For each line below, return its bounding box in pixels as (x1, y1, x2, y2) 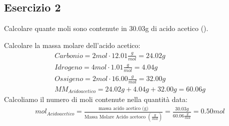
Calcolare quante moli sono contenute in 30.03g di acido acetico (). (4, 23, 208, 33)
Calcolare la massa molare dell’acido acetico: (4, 39, 140, 50)
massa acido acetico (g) (98, 106, 148, 111)
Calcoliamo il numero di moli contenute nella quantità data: (4, 94, 187, 104)
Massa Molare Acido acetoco (84, 114, 146, 119)
